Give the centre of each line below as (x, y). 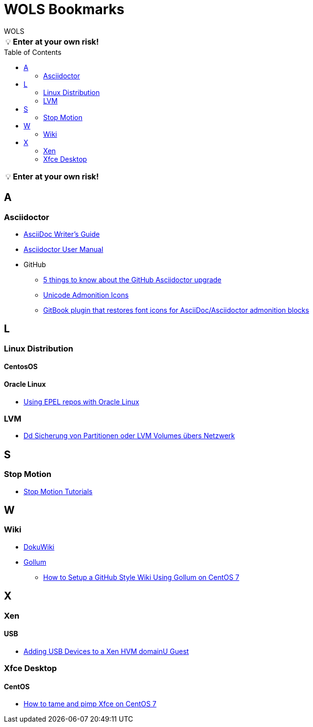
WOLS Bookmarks (64, 9)
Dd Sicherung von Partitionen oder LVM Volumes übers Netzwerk (129, 436)
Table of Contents (33, 52)
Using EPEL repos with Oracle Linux (81, 401)
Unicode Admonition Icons (86, 295)
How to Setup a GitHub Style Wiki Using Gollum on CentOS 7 (141, 577)
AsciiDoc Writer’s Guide (62, 234)
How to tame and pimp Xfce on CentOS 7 (90, 704)
